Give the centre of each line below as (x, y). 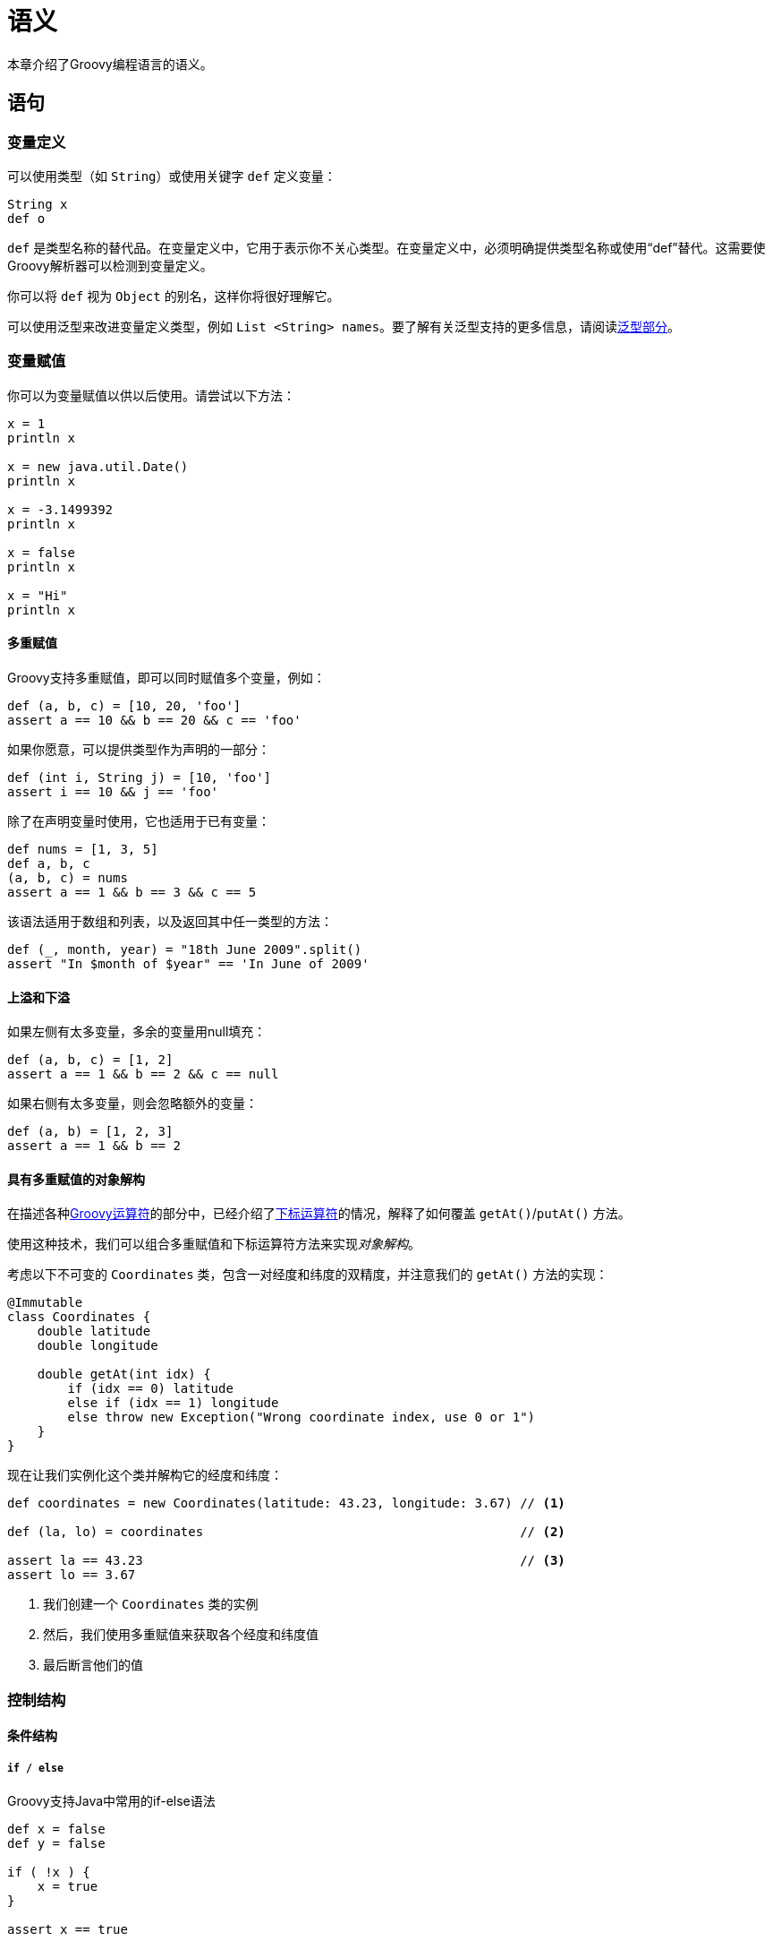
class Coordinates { (79, 1317)
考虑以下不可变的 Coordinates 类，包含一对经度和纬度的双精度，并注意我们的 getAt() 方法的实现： (308, 1275)
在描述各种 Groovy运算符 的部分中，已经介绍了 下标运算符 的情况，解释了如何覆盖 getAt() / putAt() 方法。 (319, 1214)
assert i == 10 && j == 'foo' (113, 791)
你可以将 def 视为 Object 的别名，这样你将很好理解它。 (174, 296)
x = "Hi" (38, 595)
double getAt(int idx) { (124, 1374)
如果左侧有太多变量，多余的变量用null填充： (137, 1032)
